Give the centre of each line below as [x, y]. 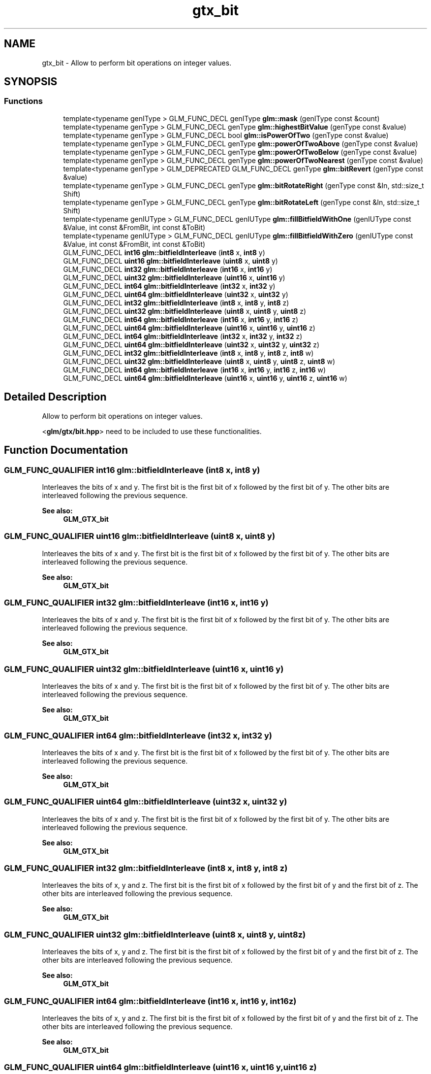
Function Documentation [66, 450]
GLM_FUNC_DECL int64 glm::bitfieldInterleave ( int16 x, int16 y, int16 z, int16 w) [195, 369]
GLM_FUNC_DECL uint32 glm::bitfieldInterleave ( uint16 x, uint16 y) [174, 277]
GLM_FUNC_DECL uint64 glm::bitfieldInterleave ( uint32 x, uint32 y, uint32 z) [191, 344]
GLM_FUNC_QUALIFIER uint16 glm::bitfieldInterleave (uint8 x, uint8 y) [140, 536]
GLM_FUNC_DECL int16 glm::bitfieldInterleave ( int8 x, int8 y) [164, 252]
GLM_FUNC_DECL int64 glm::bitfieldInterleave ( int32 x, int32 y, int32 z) [183, 336]
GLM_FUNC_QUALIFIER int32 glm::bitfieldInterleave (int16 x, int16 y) [136, 603]
